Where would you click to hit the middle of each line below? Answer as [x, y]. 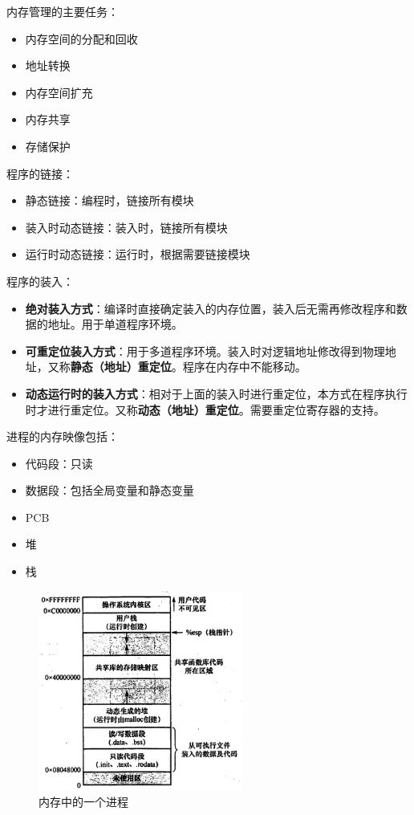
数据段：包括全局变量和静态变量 [110, 490]
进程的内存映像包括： [63, 436]
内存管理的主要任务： [63, 11]
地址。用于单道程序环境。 [115, 324]
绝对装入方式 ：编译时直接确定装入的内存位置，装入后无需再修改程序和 [211, 308]
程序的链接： [40, 173]
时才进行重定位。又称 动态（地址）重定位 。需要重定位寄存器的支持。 [205, 409]
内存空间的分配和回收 [81, 38]
